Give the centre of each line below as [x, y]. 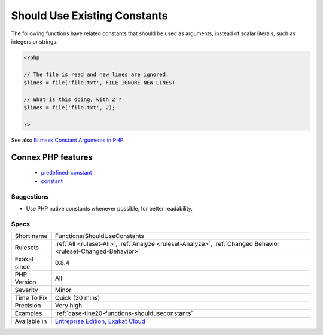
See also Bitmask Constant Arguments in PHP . [68, 140]
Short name [31, 236]
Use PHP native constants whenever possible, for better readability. [109, 208]
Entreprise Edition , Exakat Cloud [100, 321]
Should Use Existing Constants [89, 16]
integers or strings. [34, 41]
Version [25, 282]
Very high [68, 306]
